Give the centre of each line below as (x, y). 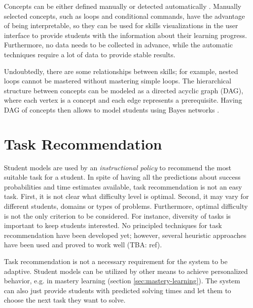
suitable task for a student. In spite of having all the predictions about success (122, 177)
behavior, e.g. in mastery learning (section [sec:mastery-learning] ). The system (122, 281)
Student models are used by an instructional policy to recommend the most (118, 167)
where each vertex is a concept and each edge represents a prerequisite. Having (123, 100)
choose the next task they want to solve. (65, 300)
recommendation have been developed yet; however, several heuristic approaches (125, 235)
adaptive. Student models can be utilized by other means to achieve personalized (126, 271)
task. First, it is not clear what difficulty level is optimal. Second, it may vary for (126, 196)
